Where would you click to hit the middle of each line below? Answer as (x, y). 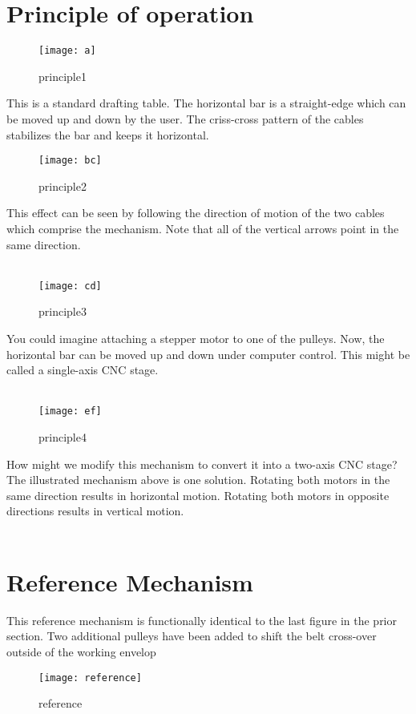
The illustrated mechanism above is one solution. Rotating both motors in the (198, 480)
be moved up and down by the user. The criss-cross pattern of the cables (185, 118)
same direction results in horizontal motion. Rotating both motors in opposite (198, 495)
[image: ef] (70, 411)
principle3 (63, 311)
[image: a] (67, 51)
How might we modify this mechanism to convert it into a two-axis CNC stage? (202, 464)
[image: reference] (90, 678)
